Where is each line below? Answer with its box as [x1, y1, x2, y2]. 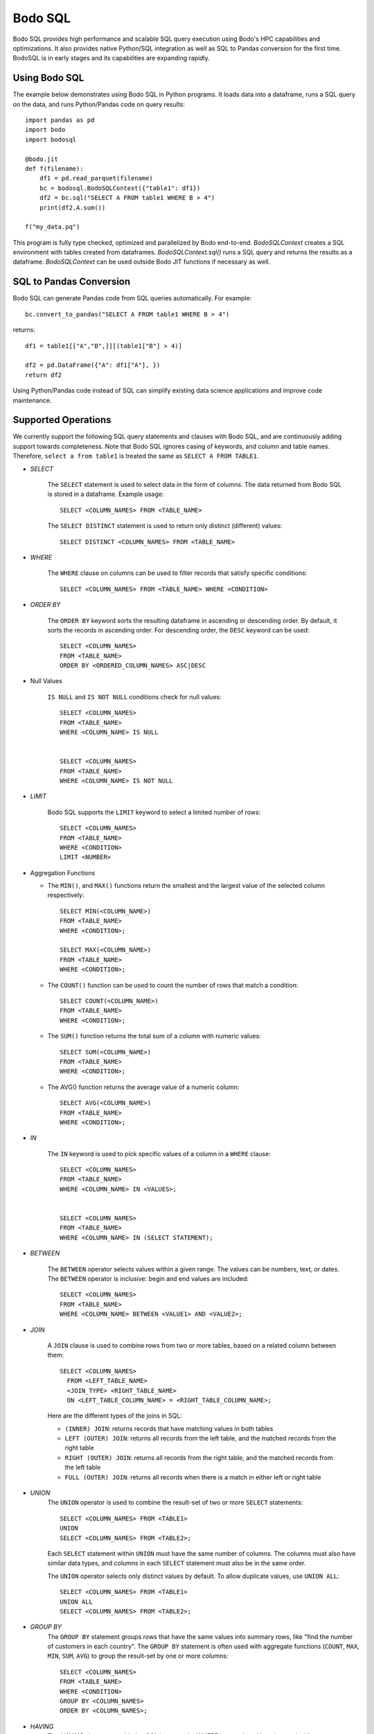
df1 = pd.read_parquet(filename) [39, 174, 154, 182]
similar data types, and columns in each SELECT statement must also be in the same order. [47, 1559, 306, 1568]
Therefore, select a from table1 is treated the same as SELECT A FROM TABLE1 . [12, 452, 259, 461]
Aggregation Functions [30, 868, 96, 877]
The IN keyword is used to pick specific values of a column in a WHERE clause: [47, 1149, 271, 1158]
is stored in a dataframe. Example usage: [47, 490, 164, 499]
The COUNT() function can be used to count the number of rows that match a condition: [47, 981, 299, 989]
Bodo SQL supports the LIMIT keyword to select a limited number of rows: [47, 808, 261, 816]
